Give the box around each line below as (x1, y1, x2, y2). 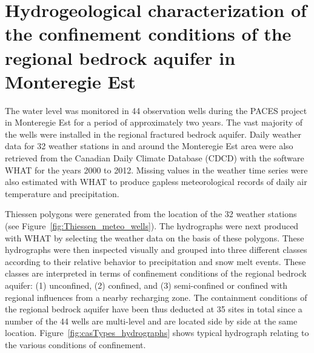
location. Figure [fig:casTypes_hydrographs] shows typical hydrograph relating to (5, 326, 309, 339)
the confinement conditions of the (5, 21, 292, 46)
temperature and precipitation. (5, 187, 119, 200)
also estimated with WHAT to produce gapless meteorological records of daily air (5, 175, 307, 188)
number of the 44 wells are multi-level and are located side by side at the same (5, 314, 298, 327)
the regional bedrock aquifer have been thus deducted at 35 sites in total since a (5, 303, 302, 315)
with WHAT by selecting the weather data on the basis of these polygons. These (5, 231, 304, 244)
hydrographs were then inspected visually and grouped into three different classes (5, 243, 307, 256)
